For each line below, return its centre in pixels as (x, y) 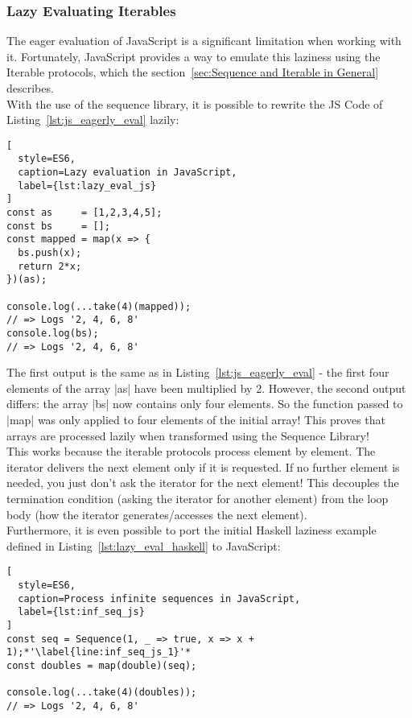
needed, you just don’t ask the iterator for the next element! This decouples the (203, 483)
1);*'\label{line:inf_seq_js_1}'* (99, 652)
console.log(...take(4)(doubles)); (102, 693)
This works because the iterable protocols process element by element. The (191, 451)
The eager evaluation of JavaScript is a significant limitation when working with (204, 41)
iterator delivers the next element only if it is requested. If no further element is (203, 466)
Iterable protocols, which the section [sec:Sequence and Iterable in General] (193, 72)
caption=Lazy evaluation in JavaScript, (128, 173)
